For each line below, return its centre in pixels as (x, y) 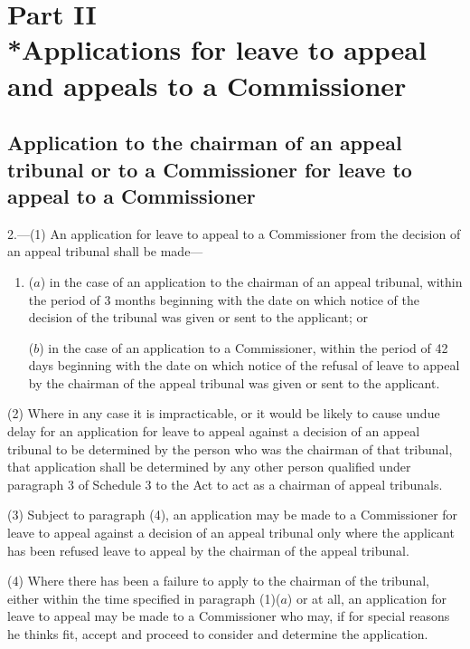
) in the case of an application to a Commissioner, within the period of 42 (244, 347)
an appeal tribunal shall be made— (105, 251)
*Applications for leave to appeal (217, 49)
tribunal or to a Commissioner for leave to (210, 169)
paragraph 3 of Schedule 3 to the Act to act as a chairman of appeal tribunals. (225, 484)
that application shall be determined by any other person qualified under (209, 467)
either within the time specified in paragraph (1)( (144, 598)
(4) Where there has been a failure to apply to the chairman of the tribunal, (218, 581)
